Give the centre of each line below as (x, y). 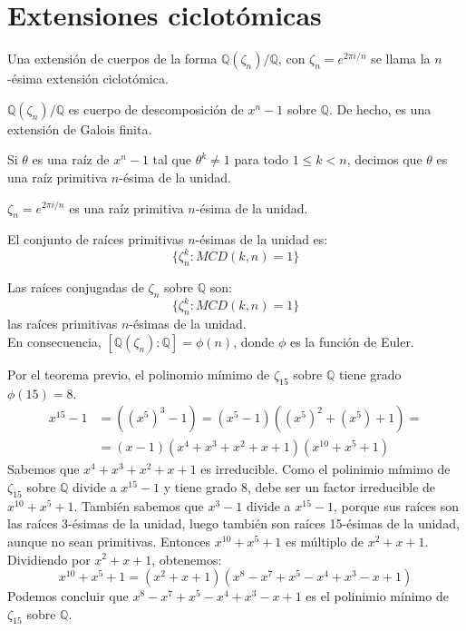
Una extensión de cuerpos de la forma (112, 59)
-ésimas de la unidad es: (262, 239)
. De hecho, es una (380, 108)
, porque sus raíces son (396, 505)
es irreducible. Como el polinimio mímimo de (325, 469)
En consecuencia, (54, 341)
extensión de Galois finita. (80, 128)
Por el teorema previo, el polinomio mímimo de (139, 374)
